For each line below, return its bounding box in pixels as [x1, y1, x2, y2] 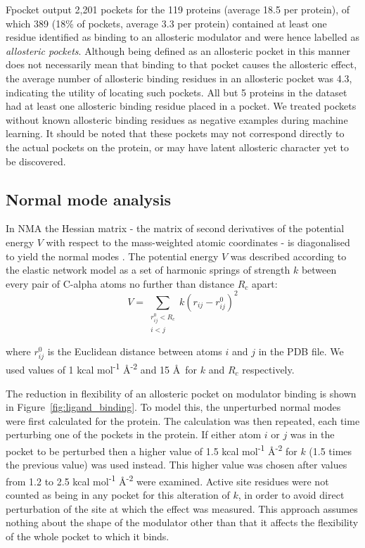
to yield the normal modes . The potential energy [6, 248, 219, 263]
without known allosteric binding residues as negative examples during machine [6, 112, 348, 127]
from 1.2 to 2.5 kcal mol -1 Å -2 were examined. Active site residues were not [6, 471, 329, 488]
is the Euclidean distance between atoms [47, 344, 222, 359]
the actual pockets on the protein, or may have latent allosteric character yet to [6, 139, 349, 154]
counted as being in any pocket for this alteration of [6, 488, 230, 502]
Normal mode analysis [6, 188, 172, 210]
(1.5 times [309, 443, 352, 458]
